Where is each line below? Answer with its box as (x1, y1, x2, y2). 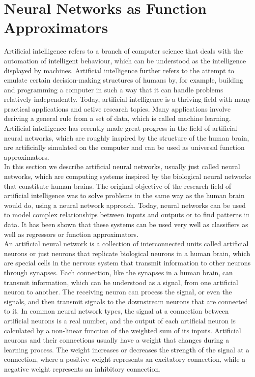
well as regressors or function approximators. (4, 229, 139, 239)
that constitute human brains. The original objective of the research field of (4, 180, 231, 191)
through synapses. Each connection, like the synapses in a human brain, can (4, 267, 233, 277)
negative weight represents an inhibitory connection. (4, 363, 161, 374)
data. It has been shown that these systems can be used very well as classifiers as (4, 219, 248, 229)
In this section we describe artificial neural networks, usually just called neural (4, 161, 240, 172)
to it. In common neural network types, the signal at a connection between (4, 306, 229, 316)
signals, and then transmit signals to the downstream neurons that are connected (4, 296, 248, 306)
